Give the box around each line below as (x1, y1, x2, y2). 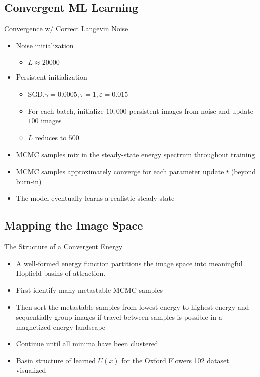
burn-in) (16, 176, 42, 186)
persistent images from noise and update (129, 105, 254, 116)
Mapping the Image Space (4, 217, 143, 233)
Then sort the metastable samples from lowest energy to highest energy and (16, 301, 249, 312)
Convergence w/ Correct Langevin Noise (4, 23, 128, 34)
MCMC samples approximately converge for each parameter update (16, 166, 224, 176)
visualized (16, 365, 46, 375)
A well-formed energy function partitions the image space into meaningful (16, 258, 243, 268)
